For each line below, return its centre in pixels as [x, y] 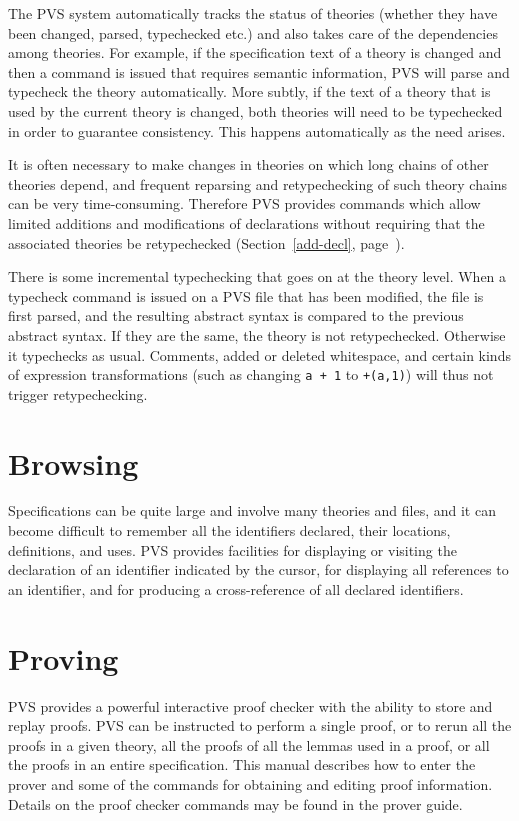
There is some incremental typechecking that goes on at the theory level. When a [257, 276]
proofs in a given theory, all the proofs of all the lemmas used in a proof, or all [249, 744]
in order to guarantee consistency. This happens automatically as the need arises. [257, 130]
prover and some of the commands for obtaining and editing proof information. [250, 783]
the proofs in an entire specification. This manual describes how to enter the [242, 764]
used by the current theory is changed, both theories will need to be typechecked [255, 110]
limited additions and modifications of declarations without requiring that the [246, 222]
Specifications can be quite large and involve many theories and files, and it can [252, 510]
